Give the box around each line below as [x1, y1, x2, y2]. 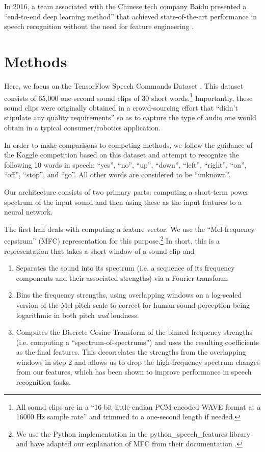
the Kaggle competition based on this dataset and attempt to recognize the [4, 149, 240, 160]
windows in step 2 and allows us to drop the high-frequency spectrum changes [16, 356, 260, 367]
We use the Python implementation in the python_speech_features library [16, 428, 251, 439]
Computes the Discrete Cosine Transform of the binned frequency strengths [16, 327, 253, 337]
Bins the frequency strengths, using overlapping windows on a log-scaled [16, 289, 242, 300]
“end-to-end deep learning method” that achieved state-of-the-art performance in [4, 11, 257, 21]
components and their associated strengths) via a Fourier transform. [16, 272, 229, 283]
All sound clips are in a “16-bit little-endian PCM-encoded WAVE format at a [16, 401, 261, 412]
